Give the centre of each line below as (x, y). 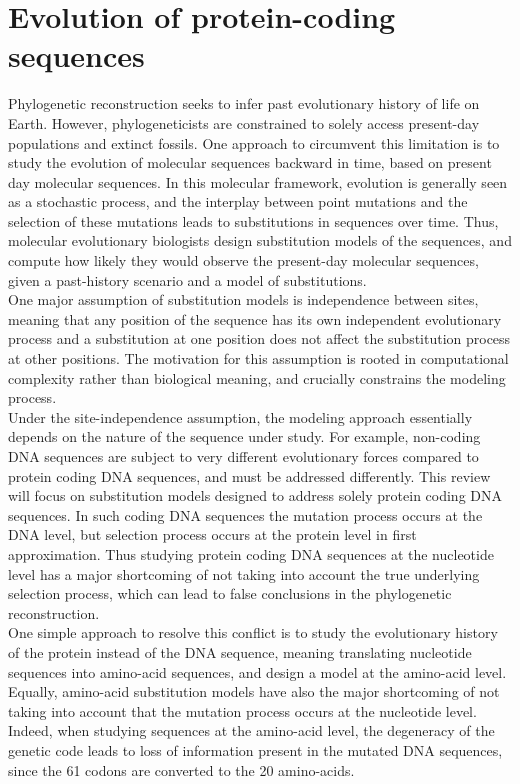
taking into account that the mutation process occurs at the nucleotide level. (242, 710)
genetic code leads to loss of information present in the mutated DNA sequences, (255, 749)
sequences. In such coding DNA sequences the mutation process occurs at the (245, 514)
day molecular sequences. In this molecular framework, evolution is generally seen (258, 181)
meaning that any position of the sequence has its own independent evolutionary (255, 318)
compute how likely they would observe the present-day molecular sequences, (243, 260)
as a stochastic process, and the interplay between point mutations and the (238, 201)
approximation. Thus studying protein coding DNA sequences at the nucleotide (251, 553)
